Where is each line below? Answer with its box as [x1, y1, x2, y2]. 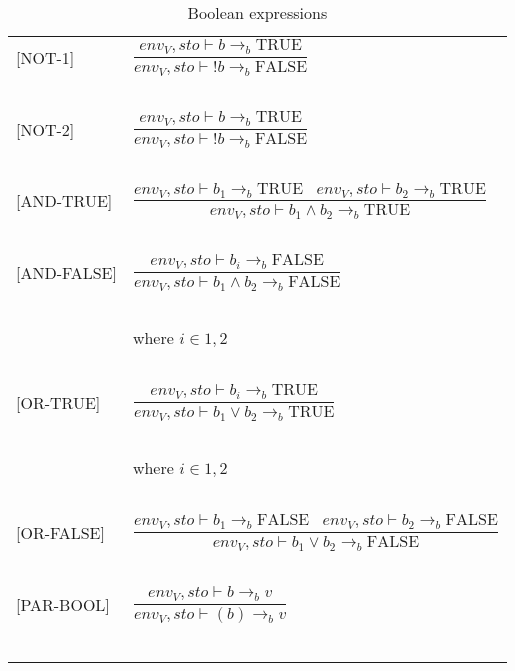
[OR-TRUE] [16, 391, 101, 415]
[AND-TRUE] [16, 189, 113, 213]
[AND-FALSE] [16, 261, 117, 285]
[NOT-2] [16, 117, 75, 141]
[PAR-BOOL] [16, 592, 110, 616]
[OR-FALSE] [16, 520, 105, 544]
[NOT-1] [16, 45, 75, 69]
